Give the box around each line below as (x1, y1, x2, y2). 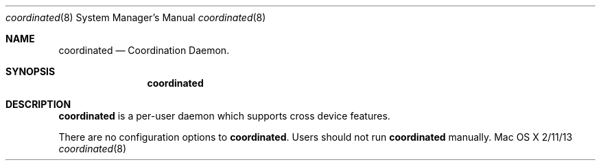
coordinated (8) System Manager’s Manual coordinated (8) (5, 12, 266, 23)
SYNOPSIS (5, 66, 56, 77)
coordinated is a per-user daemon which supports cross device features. (58, 110, 390, 122)
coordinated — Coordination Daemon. (58, 44, 230, 56)
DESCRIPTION (5, 98, 71, 110)
